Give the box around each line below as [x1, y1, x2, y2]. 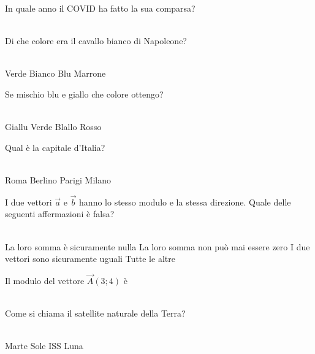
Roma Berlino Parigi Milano [5, 173, 111, 186]
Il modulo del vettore [5, 274, 85, 287]
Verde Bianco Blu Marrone [5, 67, 106, 80]
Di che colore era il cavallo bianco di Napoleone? [5, 34, 187, 47]
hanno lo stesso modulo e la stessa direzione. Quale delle [79, 195, 291, 208]
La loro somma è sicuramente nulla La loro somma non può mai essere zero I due [5, 240, 310, 253]
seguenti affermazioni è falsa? [5, 207, 115, 220]
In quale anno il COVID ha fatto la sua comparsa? [5, 2, 195, 14]
